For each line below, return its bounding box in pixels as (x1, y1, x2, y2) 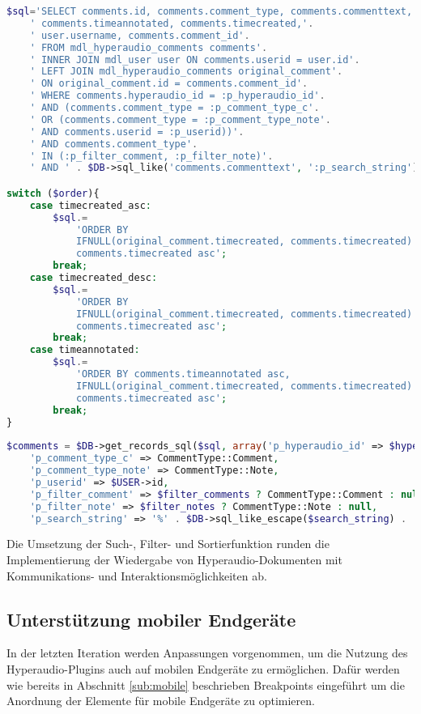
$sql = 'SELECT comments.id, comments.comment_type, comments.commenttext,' (6, 6, 419, 17)
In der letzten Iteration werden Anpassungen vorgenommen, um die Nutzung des (6, 644, 408, 661)
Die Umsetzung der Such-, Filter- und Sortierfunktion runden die (6, 535, 330, 552)
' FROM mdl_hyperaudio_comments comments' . (29, 41, 268, 53)
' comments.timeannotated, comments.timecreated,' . (29, 17, 314, 29)
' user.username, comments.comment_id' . (29, 29, 250, 41)
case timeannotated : (29, 344, 140, 356)
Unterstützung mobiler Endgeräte (6, 606, 296, 631)
